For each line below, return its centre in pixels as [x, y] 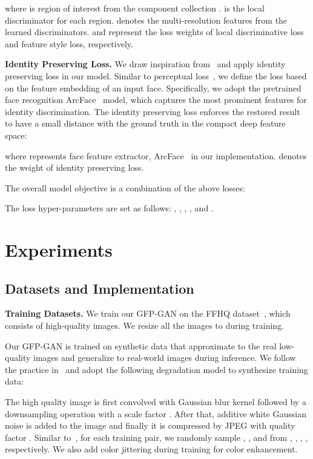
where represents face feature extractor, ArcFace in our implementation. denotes [156, 155]
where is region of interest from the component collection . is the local [135, 8]
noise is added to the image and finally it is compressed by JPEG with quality [150, 425]
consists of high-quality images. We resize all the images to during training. [145, 325]
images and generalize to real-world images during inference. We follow [165, 358]
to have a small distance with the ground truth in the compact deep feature [145, 123]
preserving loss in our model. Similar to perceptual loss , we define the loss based [156, 75]
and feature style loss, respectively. [69, 43]
